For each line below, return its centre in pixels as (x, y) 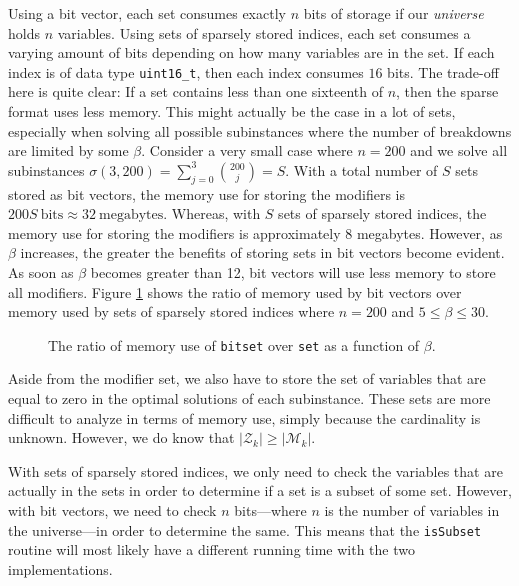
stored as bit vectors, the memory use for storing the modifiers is (207, 193)
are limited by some (68, 150)
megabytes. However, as (429, 232)
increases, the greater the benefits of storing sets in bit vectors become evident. (262, 252)
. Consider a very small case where (247, 150)
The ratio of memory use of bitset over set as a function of (234, 344)
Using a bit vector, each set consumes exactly (147, 13)
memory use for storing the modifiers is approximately (174, 232)
